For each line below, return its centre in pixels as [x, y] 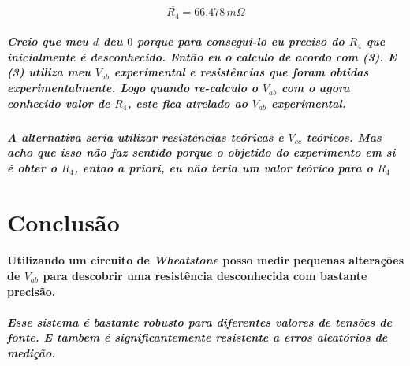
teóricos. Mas [344, 137]
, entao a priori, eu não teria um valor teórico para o [224, 167]
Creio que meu [48, 41]
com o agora [316, 88]
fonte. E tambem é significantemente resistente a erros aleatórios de [198, 337]
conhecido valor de [59, 103]
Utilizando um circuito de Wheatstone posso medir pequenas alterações [206, 260]
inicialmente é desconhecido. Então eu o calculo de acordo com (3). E [202, 56]
